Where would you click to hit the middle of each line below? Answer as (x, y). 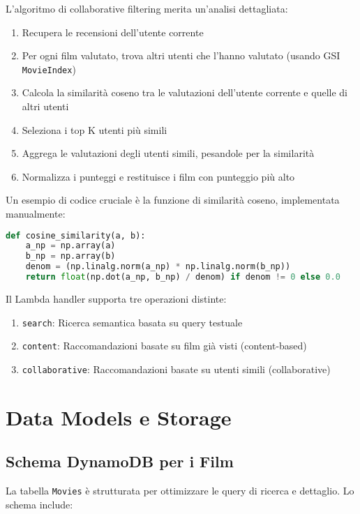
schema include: (39, 504)
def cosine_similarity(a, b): (76, 235)
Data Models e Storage (119, 417)
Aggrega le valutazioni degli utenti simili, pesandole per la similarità (168, 153)
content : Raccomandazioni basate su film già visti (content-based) (164, 346)
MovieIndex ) (49, 69)
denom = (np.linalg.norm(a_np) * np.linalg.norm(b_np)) (158, 267)
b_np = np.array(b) (70, 256)
